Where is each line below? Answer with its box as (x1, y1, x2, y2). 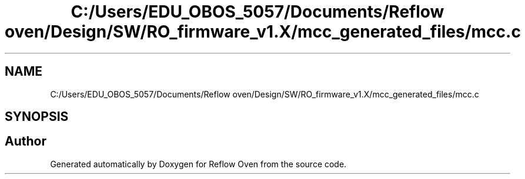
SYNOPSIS (5, 109, 69, 124)
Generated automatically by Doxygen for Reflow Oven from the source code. (50, 158, 347, 169)
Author (5, 134, 46, 149)
